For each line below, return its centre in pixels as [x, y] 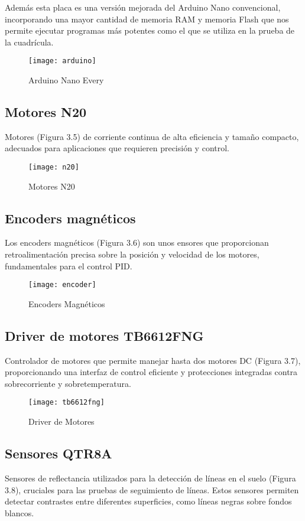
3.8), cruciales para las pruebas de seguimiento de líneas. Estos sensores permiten [152, 489]
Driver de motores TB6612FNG [104, 335]
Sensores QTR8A [59, 453]
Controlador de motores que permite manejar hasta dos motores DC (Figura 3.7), [153, 360]
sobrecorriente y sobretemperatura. [68, 383]
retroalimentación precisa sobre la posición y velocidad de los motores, [132, 254]
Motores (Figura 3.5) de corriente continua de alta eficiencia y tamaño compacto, [152, 136]
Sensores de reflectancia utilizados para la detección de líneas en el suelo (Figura [150, 478]
